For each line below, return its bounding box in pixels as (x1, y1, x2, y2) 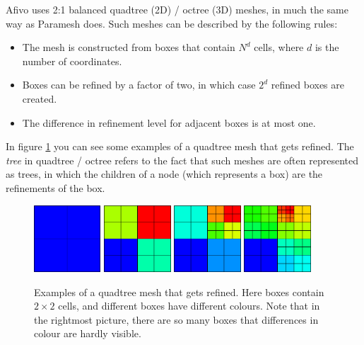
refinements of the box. (6, 180, 105, 195)
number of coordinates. (22, 53, 122, 68)
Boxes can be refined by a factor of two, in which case (22, 77, 256, 92)
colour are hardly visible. (34, 326, 141, 341)
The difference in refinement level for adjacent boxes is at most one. (22, 115, 316, 130)
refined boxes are (271, 77, 344, 92)
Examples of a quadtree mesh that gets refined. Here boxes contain (34, 284, 324, 299)
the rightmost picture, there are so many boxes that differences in (34, 312, 319, 327)
